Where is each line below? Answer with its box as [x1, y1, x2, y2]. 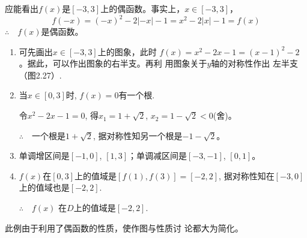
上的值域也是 [19, 181, 70, 194]
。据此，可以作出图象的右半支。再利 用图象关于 [19, 57, 207, 70]
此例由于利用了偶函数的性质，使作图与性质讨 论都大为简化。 [5, 221, 243, 234]
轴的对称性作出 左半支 [211, 57, 299, 70]
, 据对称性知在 [219, 169, 275, 182]
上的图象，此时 [97, 45, 157, 58]
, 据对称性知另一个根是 [93, 129, 183, 141]
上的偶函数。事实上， [100, 2, 185, 14]
